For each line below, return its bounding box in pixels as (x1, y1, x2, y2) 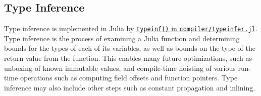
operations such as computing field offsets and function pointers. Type (20, 72, 238, 83)
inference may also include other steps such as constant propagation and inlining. (4, 82, 255, 92)
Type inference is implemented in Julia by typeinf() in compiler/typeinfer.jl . (4, 23, 257, 34)
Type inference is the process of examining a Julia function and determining (4, 33, 240, 43)
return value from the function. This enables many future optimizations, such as (4, 53, 252, 63)
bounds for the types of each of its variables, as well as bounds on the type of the (4, 43, 255, 53)
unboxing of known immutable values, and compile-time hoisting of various (4, 62, 236, 73)
